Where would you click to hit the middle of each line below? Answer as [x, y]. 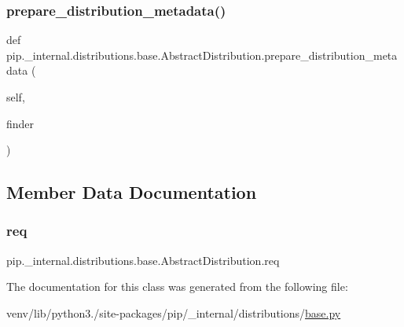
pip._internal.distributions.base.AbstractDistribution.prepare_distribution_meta [202, 55]
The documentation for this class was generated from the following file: [177, 287]
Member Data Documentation [132, 192]
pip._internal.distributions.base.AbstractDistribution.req [143, 260]
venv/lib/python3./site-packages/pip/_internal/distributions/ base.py [174, 312]
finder [20, 123]
